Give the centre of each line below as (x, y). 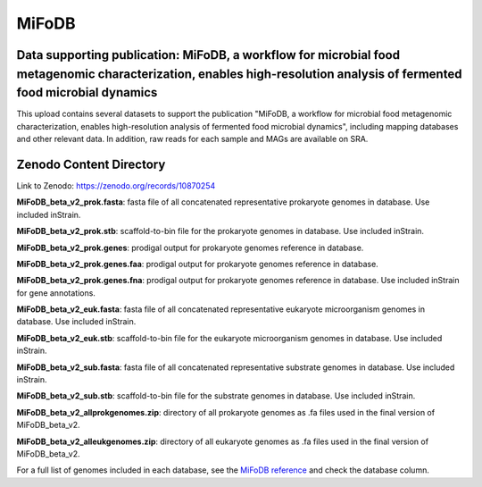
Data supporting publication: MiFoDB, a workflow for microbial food (208, 55)
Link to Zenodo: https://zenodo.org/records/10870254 (116, 185)
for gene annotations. (56, 293)
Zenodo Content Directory (91, 164)
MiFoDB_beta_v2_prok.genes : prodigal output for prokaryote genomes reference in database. (190, 248)
